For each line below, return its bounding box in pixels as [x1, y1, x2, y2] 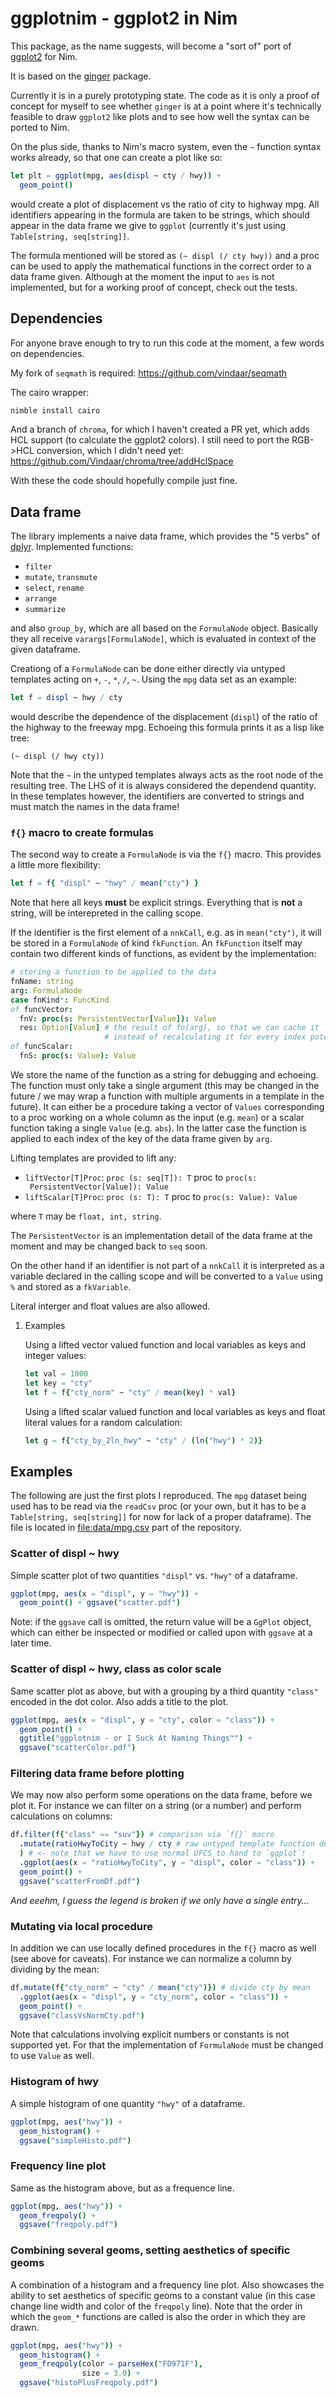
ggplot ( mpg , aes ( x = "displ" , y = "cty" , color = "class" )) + [10, 1715, 275, 1725]
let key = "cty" [24, 1378, 93, 1388]
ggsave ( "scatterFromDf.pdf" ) [19, 1876, 141, 1886]
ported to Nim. [10, 121, 70, 133]
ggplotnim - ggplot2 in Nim [10, 7, 238, 30]
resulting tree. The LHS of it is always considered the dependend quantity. [10, 780, 317, 792]
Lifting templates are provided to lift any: [10, 1152, 177, 1164]
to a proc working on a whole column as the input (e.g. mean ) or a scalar [10, 1111, 305, 1123]
